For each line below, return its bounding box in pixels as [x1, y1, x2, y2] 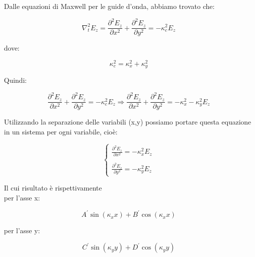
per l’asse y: [4, 225, 40, 236]
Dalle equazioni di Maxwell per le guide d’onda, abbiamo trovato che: [4, 1, 215, 11]
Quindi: [4, 75, 27, 85]
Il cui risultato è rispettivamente [4, 183, 102, 193]
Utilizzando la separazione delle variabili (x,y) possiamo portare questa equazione [4, 117, 252, 127]
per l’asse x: [4, 193, 40, 202]
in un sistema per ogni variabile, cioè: [4, 127, 118, 137]
